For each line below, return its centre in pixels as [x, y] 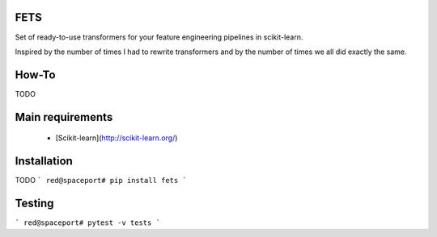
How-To [35, 75]
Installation [44, 161]
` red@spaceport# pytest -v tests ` [88, 223]
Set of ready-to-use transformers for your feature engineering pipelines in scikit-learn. [159, 37]
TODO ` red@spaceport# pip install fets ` [101, 181]
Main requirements [64, 117]
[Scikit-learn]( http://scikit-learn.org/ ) [117, 138]
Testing [34, 203]
